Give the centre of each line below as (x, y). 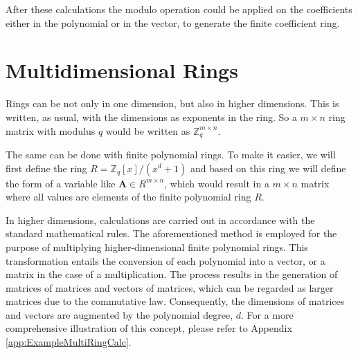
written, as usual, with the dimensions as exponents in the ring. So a (151, 117)
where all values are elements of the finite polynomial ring (128, 197)
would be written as (148, 130)
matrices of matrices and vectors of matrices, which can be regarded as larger (170, 287)
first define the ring (46, 168)
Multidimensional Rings (122, 70)
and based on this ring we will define (268, 168)
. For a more (267, 314)
